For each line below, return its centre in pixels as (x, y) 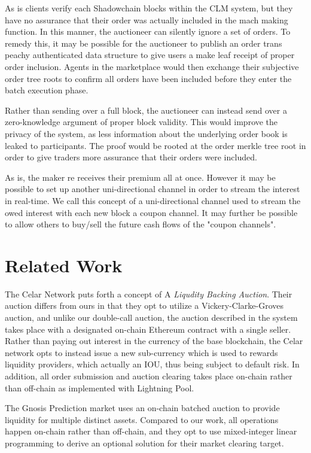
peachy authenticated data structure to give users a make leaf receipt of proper (150, 55)
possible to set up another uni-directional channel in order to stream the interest (153, 189)
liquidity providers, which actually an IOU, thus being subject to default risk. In (152, 364)
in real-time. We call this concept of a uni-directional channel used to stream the (153, 200)
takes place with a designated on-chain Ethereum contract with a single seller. (148, 329)
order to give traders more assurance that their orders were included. (131, 157)
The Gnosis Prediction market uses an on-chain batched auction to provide (142, 408)
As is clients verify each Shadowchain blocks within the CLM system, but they (149, 8)
